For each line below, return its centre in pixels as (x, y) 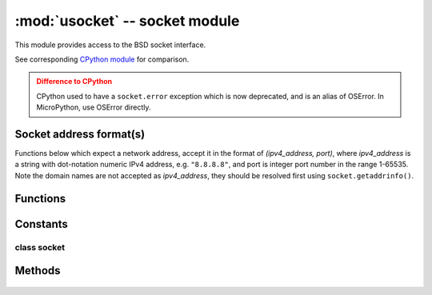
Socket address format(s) (80, 134)
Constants (41, 224)
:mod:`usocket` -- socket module (127, 21)
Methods (38, 271)
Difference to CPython (74, 82)
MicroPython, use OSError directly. (94, 107)
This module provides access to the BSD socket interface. (110, 45)
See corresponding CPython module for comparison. (102, 59)
